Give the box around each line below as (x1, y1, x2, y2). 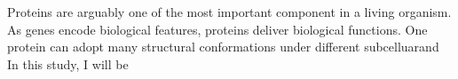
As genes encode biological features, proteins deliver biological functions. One (7, 20, 428, 38)
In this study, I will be (7, 54, 129, 73)
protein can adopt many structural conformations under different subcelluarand (7, 37, 439, 56)
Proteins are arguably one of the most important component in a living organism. (7, 3, 452, 20)
